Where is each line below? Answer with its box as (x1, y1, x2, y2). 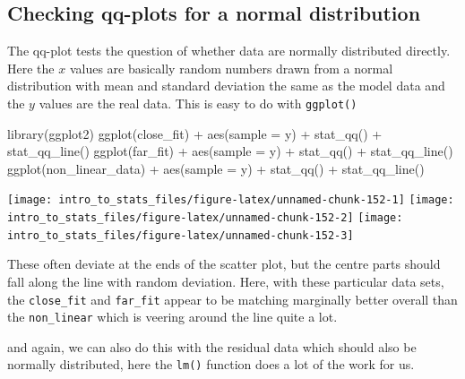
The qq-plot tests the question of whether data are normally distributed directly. (7, 41, 451, 60)
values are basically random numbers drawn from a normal (69, 58, 393, 77)
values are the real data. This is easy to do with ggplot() (39, 93, 357, 112)
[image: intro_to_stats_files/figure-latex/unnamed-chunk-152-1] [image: (7, 194, 454, 207)
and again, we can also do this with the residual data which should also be (7, 337, 417, 356)
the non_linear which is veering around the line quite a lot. (7, 307, 338, 326)
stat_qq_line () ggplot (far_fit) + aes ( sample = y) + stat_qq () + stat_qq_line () (7, 142, 453, 160)
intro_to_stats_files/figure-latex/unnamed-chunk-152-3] (7, 228, 354, 242)
